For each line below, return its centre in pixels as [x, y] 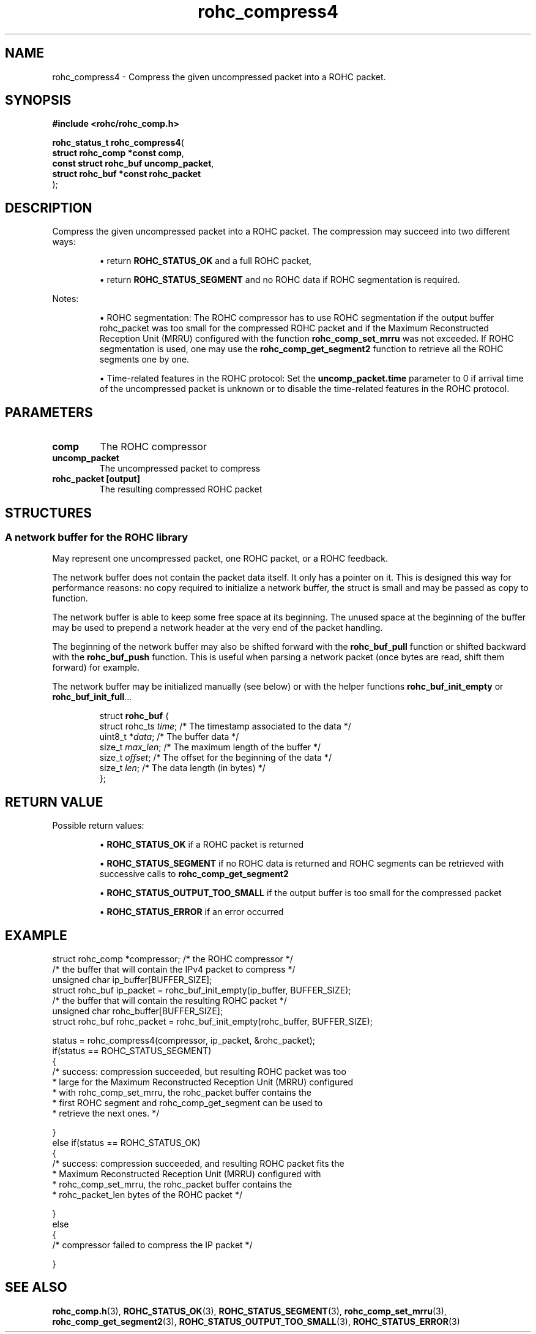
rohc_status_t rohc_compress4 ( [118, 143]
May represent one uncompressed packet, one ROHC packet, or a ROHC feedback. [220, 559]
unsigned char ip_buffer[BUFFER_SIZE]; [132, 980]
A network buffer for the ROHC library [97, 537]
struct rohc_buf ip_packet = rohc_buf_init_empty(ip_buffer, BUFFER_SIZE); [202, 990]
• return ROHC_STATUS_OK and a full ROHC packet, [205, 261]
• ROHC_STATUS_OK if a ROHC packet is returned [202, 845]
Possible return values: [98, 826]
